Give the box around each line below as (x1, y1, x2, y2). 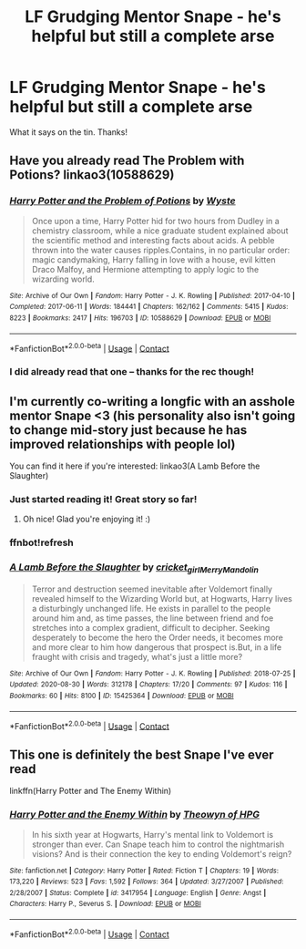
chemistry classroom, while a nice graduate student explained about (31, 225, 289, 236)
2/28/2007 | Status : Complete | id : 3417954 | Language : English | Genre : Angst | (9, 888, 267, 897)
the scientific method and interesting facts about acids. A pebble (31, 234, 275, 245)
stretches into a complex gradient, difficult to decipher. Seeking (31, 622, 270, 633)
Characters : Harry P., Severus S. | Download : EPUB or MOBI (9, 900, 202, 909)
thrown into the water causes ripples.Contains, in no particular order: (31, 244, 291, 255)
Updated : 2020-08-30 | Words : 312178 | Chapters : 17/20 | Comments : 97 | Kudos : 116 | (9, 680, 288, 689)
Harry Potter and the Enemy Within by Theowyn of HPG (9, 809, 260, 821)
